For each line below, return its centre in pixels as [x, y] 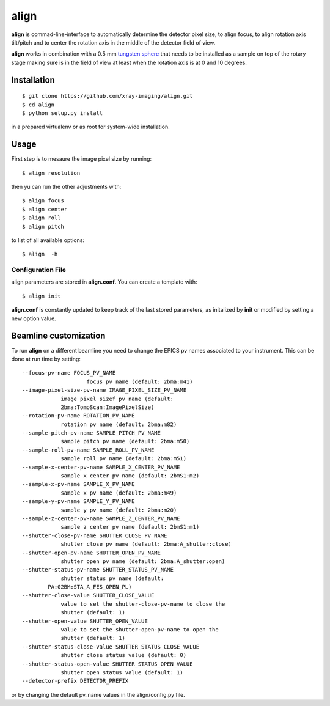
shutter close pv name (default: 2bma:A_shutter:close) [146, 544]
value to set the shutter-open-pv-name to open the [140, 630]
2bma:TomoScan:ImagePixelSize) [108, 407]
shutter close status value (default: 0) [123, 655]
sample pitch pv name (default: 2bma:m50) [125, 441]
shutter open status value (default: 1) [122, 672]
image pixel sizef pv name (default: [117, 399]
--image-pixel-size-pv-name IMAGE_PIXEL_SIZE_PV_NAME [104, 390]
